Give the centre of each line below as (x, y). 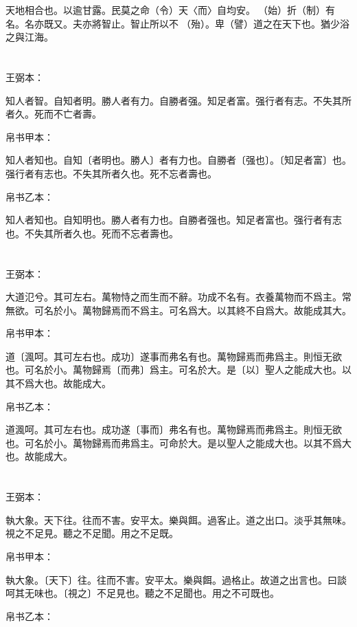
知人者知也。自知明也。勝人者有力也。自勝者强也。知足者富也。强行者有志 (174, 220)
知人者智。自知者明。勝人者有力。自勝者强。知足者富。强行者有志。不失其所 (178, 100)
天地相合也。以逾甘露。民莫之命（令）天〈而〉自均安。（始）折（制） (165, 10)
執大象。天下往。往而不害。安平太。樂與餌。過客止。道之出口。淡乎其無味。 (178, 519)
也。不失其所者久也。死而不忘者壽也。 (92, 233)
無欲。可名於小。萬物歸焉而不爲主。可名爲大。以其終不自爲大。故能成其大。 (178, 310)
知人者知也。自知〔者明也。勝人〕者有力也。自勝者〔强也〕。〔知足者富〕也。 (178, 160)
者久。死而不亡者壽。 (54, 114)
